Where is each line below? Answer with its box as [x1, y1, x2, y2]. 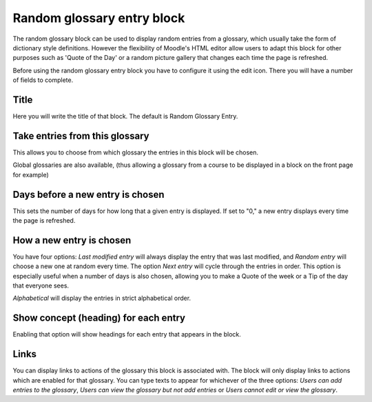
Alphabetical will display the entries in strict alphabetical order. [12, 294, 192, 303]
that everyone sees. [12, 281, 69, 290]
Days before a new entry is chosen [12, 188, 165, 200]
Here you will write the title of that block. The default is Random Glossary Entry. [12, 112, 238, 121]
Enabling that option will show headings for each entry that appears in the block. [12, 330, 241, 339]
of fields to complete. [12, 76, 74, 84]
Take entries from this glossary [12, 130, 149, 141]
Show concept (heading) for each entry [12, 312, 186, 324]
